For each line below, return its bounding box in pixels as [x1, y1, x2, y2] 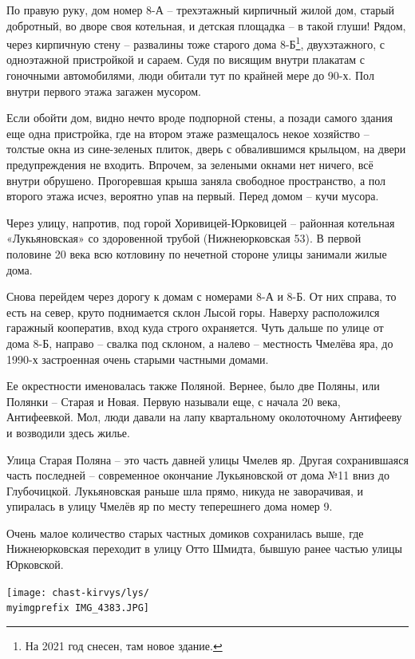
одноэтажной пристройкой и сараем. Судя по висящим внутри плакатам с [6, 51, 365, 68]
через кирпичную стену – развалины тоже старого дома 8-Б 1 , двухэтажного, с [6, 34, 385, 52]
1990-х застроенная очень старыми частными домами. [6, 350, 269, 367]
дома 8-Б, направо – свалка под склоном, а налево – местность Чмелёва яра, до [6, 334, 393, 351]
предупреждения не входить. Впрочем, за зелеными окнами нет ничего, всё [6, 156, 373, 172]
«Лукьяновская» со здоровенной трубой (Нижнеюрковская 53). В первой [6, 230, 362, 247]
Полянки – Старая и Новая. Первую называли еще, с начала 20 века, [6, 393, 341, 409]
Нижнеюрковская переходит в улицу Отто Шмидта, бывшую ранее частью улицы [6, 540, 402, 557]
